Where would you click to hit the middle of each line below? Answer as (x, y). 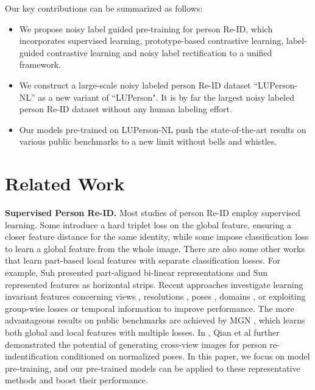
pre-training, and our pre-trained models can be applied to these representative (153, 368)
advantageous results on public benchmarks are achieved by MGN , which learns (155, 320)
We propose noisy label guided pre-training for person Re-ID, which (146, 28)
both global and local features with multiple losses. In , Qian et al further (142, 332)
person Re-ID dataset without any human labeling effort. (126, 109)
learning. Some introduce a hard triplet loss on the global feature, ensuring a (148, 224)
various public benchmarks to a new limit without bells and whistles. (148, 141)
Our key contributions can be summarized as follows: (104, 8)
